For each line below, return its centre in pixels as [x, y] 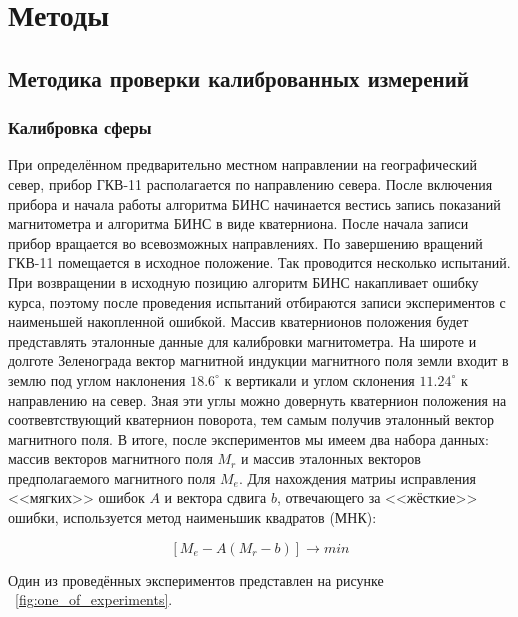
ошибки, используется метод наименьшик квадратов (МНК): [192, 517]
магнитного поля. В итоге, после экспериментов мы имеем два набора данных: [248, 438]
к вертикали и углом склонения [319, 379]
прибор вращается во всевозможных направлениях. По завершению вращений [245, 242]
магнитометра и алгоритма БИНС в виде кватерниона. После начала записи [238, 223]
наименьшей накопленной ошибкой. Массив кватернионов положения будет [238, 321]
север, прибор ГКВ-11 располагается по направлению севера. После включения [250, 183]
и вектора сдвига [215, 497]
